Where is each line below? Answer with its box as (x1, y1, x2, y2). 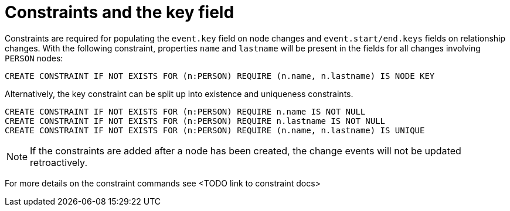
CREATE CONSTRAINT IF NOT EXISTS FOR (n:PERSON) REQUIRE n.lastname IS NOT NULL (5, 116, 386, 126)
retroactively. (30, 156, 87, 168)
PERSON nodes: (5, 53, 63, 63)
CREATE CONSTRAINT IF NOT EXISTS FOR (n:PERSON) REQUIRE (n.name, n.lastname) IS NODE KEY (5, 71, 435, 81)
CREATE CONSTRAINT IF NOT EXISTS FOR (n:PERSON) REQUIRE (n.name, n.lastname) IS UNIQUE (5, 125, 425, 135)
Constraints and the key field (5, 2, 234, 22)
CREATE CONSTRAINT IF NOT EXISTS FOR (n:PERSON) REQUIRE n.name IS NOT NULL (5, 106, 366, 116)
